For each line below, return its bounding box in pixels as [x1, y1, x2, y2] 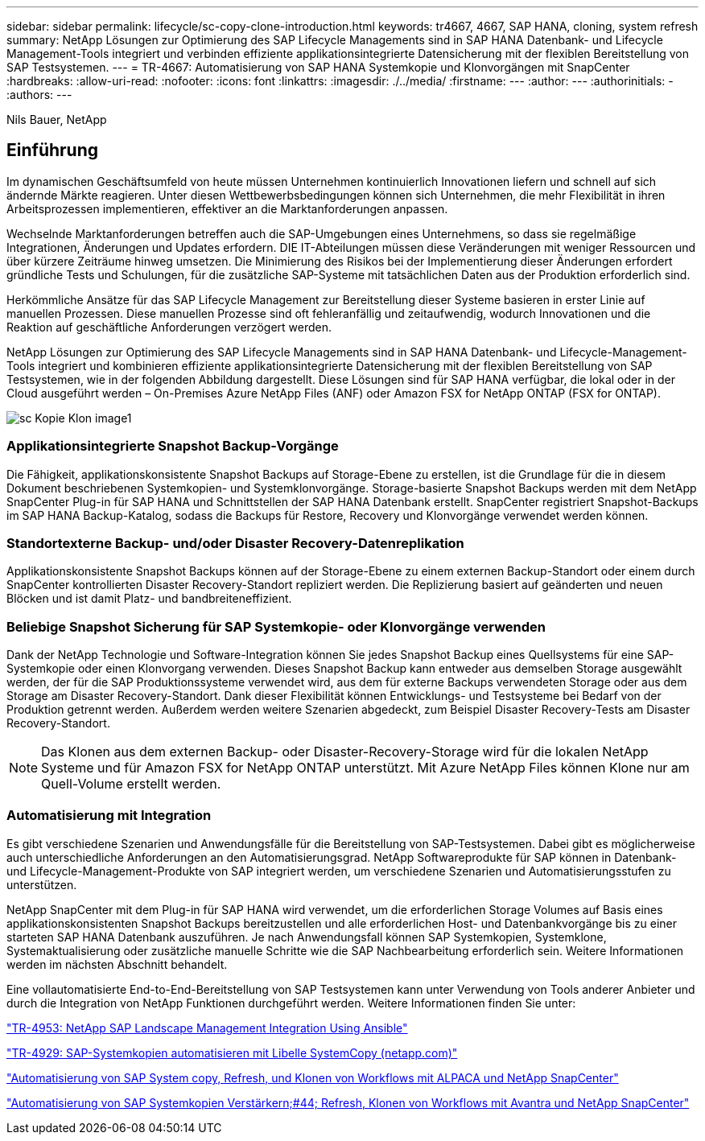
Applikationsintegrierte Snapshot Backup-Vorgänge [6, 438, 339, 455]
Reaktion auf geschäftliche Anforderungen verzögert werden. [6, 319, 332, 334]
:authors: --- [6, 88, 72, 101]
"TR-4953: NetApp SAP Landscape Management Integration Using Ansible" [6, 1020, 408, 1035]
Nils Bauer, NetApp [6, 113, 107, 126]
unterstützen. [6, 877, 77, 892]
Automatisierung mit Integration [6, 807, 212, 824]
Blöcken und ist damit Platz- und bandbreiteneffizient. [6, 591, 292, 606]
